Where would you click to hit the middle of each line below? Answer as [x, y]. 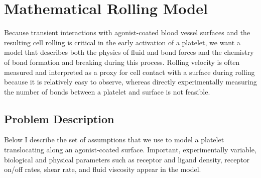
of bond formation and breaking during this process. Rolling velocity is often [122, 62]
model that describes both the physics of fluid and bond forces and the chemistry [129, 52]
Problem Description [59, 118]
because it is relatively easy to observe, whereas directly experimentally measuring [130, 82]
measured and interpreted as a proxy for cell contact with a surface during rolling [129, 72]
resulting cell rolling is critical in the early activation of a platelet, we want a [122, 42]
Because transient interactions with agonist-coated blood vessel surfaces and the [127, 32]
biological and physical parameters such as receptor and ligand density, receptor [127, 159]
